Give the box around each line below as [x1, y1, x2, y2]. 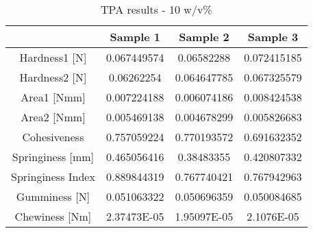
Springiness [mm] [12, 149, 95, 164]
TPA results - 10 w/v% [101, 1, 212, 17]
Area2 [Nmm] [21, 109, 86, 125]
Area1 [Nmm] [21, 89, 86, 105]
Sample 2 [179, 29, 229, 45]
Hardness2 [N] [19, 69, 87, 85]
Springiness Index [11, 169, 95, 184]
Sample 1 [110, 29, 161, 45]
